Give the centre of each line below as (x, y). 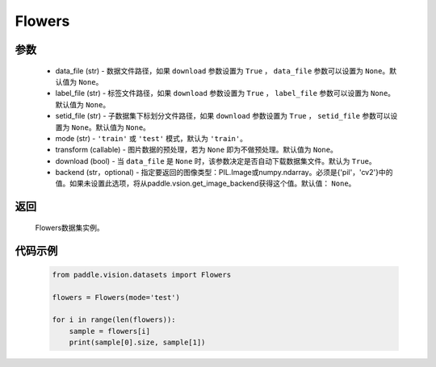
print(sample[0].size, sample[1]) (137, 342)
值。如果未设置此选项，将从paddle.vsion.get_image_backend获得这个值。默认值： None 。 (205, 183)
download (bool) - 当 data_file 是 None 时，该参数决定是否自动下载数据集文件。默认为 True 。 (216, 161)
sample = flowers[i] (110, 331)
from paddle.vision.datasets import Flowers (142, 275)
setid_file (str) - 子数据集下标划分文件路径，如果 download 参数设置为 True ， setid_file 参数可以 (223, 116)
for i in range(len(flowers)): (114, 320)
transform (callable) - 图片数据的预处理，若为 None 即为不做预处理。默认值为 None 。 (197, 150)
